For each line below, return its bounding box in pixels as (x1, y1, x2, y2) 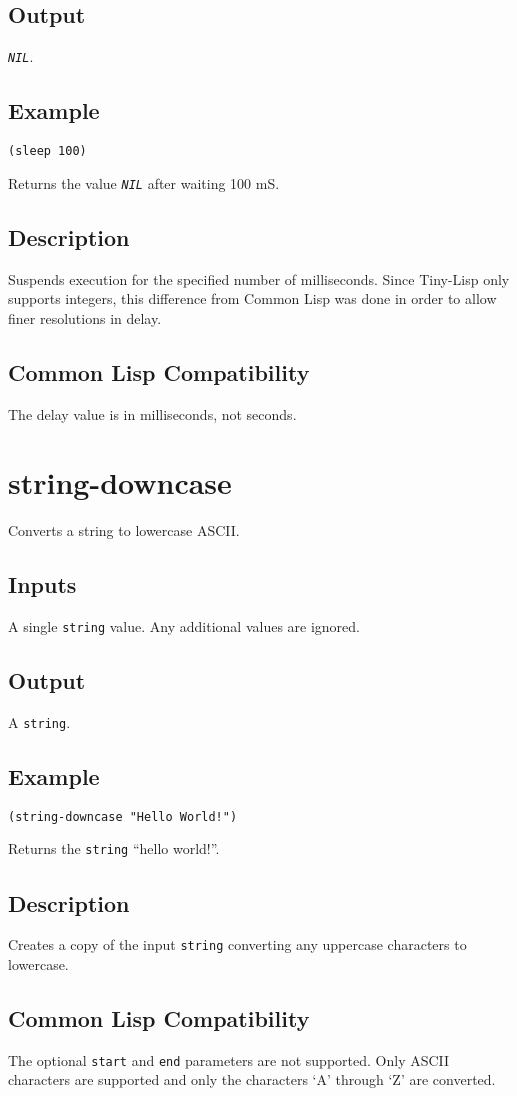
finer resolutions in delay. (8, 307, 162, 328)
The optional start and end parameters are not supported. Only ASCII (8, 1049, 450, 1070)
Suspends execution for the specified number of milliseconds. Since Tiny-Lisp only (8, 268, 510, 289)
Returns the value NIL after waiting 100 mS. (8, 172, 280, 193)
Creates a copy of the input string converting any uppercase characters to (8, 934, 467, 955)
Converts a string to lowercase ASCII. (8, 520, 240, 541)
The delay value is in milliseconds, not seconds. (8, 403, 297, 424)
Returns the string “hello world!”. (8, 838, 220, 859)
